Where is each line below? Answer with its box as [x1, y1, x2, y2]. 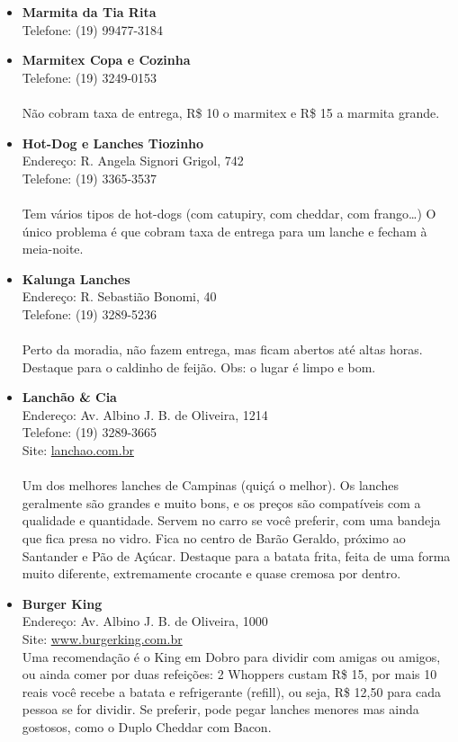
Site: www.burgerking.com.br [22, 630, 183, 648]
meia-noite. [22, 239, 84, 258]
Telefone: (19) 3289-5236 [22, 304, 157, 323]
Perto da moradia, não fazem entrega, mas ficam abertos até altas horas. [22, 340, 423, 359]
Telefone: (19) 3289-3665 [22, 423, 157, 442]
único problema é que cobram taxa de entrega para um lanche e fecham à [22, 221, 427, 240]
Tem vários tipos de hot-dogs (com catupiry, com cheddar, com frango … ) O [22, 203, 436, 222]
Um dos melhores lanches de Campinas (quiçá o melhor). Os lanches [22, 476, 399, 495]
